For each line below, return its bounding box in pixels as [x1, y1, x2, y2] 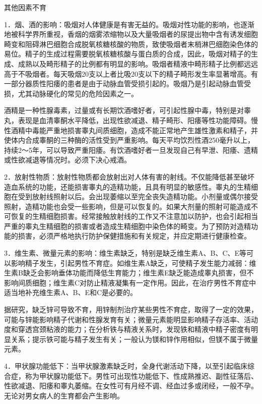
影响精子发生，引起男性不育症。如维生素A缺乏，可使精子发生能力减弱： [11, 257, 249, 268]
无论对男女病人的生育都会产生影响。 [4, 390, 124, 400]
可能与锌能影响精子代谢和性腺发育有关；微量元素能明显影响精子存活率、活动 [4, 314, 258, 324]
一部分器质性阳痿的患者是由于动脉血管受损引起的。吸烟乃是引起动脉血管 [4, 78, 244, 89]
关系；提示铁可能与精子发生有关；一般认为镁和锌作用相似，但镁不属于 [11, 333, 244, 344]
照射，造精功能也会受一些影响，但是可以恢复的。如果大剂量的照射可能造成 [4, 201, 251, 211]
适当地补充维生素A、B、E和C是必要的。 [4, 287, 138, 298]
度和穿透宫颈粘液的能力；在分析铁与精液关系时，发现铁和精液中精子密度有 [4, 324, 251, 334]
